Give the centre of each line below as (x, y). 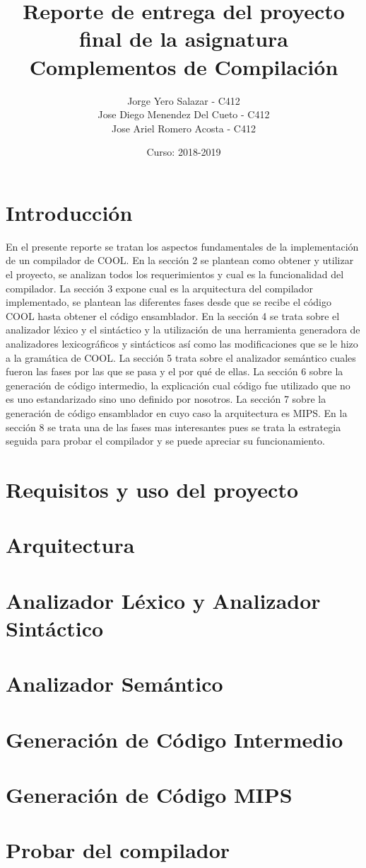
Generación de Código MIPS (149, 794)
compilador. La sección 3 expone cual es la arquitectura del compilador (159, 288)
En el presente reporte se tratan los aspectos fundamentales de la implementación (182, 246)
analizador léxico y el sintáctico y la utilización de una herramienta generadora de (183, 330)
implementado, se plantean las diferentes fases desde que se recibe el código (169, 302)
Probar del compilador (118, 850)
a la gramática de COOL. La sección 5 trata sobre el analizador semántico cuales (181, 357)
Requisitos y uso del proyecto (152, 489)
